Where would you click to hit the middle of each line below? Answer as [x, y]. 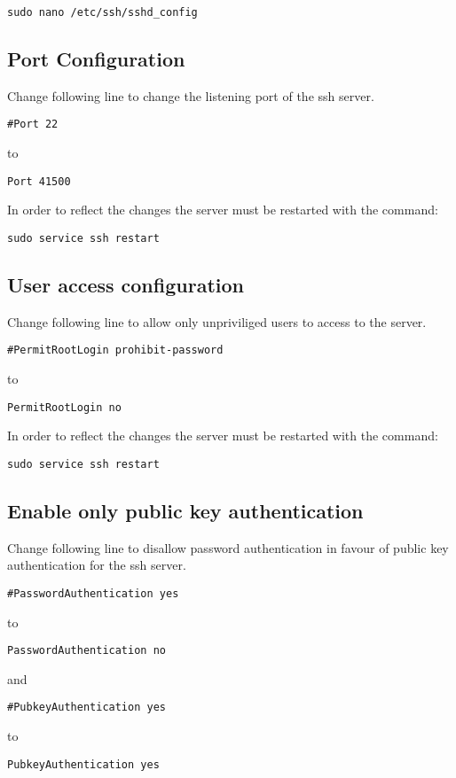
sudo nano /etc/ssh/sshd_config [102, 12]
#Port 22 [33, 124]
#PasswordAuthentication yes [93, 593]
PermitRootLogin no [64, 407]
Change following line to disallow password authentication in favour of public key [228, 547]
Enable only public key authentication [185, 510]
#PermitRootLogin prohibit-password [115, 350]
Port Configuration [96, 59]
